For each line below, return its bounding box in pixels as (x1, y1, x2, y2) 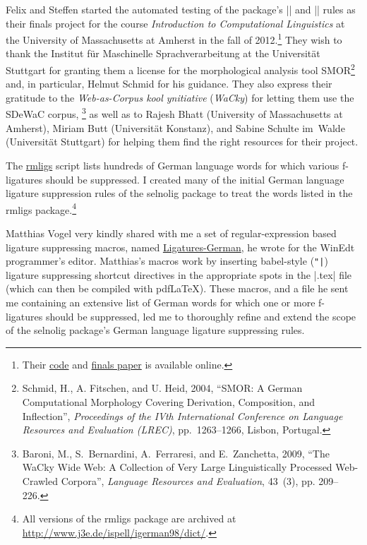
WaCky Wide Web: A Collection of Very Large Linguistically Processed (22, 460, 332, 474)
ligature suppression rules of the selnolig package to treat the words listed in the (6, 186, 353, 200)
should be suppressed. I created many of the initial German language (45, 172, 344, 186)
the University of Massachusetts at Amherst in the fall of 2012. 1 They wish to (6, 30, 342, 47)
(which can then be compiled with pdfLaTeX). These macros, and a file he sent (6, 281, 349, 296)
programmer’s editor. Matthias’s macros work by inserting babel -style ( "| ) (6, 253, 328, 268)
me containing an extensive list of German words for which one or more (6, 294, 315, 309)
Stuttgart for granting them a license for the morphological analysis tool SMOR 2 (6, 61, 355, 77)
